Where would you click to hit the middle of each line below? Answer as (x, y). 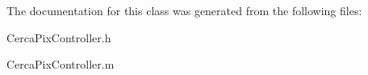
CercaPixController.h (59, 37)
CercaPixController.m (61, 64)
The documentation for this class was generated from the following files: (184, 10)
